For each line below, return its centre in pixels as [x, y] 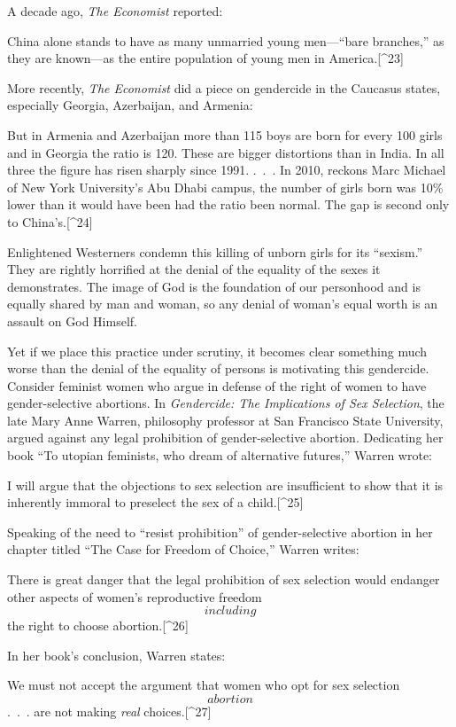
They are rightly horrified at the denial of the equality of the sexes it [194, 269]
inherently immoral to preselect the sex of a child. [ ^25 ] [155, 502]
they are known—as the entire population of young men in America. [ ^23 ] [205, 58]
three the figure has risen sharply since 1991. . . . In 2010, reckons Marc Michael [227, 170]
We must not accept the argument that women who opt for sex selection [204, 685]
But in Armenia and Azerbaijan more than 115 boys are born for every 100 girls [225, 134]
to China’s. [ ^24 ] [50, 221]
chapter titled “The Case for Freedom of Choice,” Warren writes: [183, 549]
